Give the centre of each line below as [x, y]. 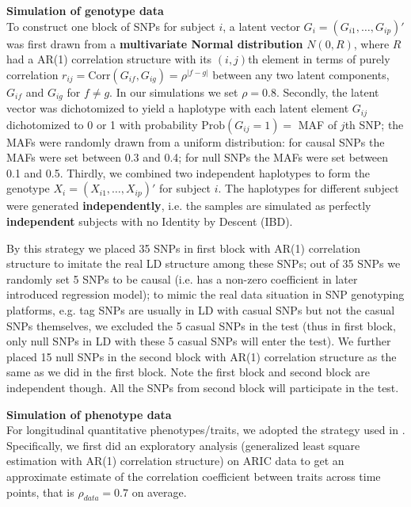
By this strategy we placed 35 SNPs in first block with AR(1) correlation [184, 248]
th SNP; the [374, 124]
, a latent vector [261, 26]
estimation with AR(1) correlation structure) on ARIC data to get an [175, 461]
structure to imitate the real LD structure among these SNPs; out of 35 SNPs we [204, 263]
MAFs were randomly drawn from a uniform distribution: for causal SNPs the [196, 141]
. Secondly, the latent [328, 91]
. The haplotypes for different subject [308, 188]
